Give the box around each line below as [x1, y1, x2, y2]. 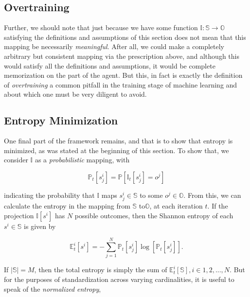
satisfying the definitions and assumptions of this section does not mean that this [4, 32, 246, 42]
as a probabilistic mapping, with [35, 155, 130, 165]
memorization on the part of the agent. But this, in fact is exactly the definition [4, 70, 243, 80]
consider [4, 155, 28, 165]
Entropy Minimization [4, 113, 118, 128]
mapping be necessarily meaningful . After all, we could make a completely [4, 41, 224, 52]
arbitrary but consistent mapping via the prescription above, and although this [4, 51, 239, 61]
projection [4, 210, 34, 220]
